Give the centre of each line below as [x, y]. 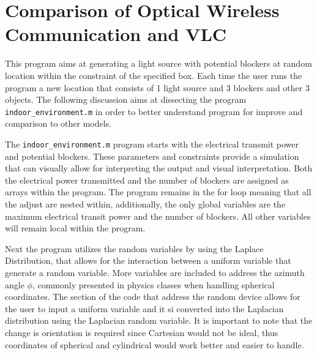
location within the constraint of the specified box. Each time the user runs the [154, 75]
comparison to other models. [58, 123]
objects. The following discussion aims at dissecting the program [126, 99]
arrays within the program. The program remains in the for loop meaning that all [158, 192]
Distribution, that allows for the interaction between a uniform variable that [148, 260]
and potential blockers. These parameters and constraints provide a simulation [152, 156]
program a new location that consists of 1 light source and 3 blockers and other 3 [157, 87]
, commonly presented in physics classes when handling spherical [153, 284]
